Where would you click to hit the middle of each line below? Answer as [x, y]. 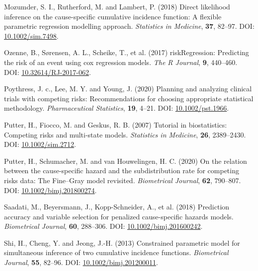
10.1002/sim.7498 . [31, 35]
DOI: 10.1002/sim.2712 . [40, 144]
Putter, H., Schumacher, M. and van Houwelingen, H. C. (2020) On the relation [126, 161]
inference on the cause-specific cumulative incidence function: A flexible [113, 16]
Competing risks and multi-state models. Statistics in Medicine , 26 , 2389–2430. [125, 134]
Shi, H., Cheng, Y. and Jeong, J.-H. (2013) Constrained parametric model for [122, 242]
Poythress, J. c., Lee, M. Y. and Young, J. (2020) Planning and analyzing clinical [128, 89]
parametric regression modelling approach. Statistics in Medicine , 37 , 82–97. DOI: [129, 26]
